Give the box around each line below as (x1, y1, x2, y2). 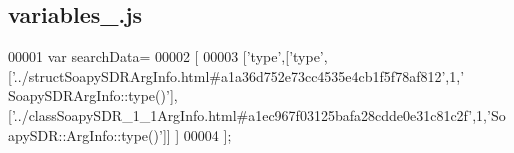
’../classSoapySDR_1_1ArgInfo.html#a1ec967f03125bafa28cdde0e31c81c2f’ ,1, (11, 104, 487, 125)
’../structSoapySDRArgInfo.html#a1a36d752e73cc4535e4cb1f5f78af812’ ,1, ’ (11, 65, 465, 86)
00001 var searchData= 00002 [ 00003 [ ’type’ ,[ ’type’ (8, 46, 324, 67)
